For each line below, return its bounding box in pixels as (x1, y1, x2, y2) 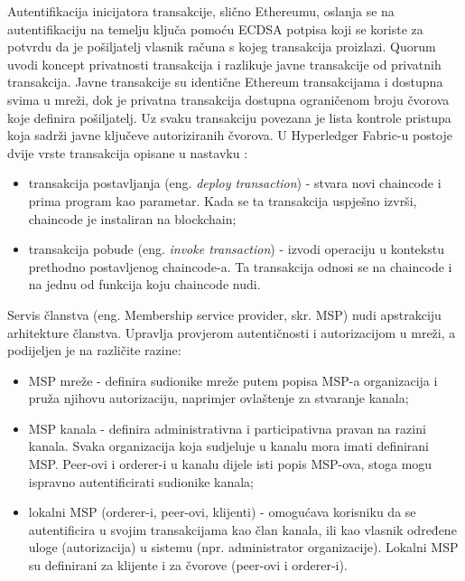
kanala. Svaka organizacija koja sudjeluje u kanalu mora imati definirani (28, 436, 430, 455)
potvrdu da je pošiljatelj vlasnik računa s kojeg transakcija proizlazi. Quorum (7, 37, 436, 56)
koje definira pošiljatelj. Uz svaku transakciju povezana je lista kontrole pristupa (7, 108, 451, 127)
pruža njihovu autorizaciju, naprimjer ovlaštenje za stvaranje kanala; (28, 389, 409, 408)
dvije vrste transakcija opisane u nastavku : (7, 143, 248, 162)
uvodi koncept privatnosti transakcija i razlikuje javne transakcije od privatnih (7, 54, 442, 73)
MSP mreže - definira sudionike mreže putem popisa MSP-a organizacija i (28, 370, 438, 389)
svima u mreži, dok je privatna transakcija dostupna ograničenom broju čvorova (7, 89, 450, 108)
